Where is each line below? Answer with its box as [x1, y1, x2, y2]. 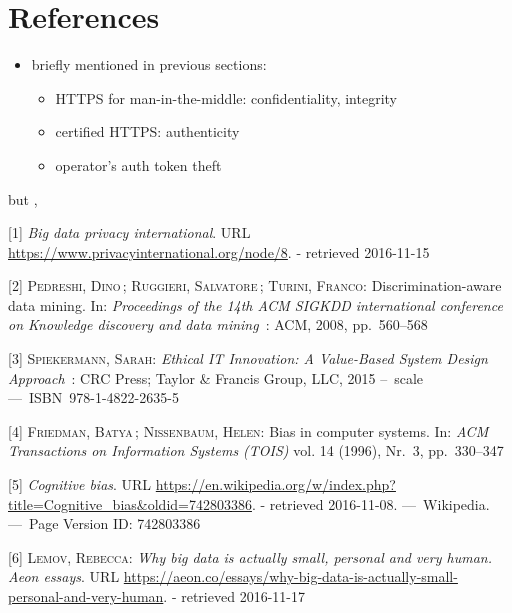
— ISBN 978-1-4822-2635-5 [8, 387, 179, 408]
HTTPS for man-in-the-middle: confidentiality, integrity [55, 87, 397, 108]
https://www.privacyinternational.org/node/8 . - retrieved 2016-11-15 [8, 241, 430, 262]
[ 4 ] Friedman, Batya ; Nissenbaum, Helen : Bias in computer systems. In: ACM [8, 420, 489, 441]
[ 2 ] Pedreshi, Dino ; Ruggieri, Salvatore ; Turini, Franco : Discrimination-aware [8, 275, 502, 296]
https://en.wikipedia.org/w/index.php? [155, 474, 396, 495]
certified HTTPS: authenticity [55, 121, 240, 142]
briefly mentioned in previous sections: [31, 54, 267, 75]
